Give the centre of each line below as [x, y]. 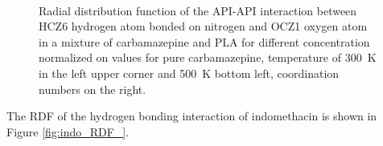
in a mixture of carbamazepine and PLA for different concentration [204, 41]
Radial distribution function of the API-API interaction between [198, 10]
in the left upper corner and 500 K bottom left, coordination [189, 73]
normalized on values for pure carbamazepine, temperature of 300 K [208, 57]
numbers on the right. [93, 89]
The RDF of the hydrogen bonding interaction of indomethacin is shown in [192, 116]
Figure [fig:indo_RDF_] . [68, 131]
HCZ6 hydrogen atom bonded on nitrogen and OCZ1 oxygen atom [203, 26]
